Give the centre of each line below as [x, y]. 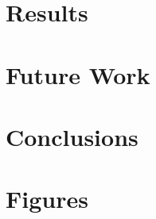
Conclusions [72, 136]
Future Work [78, 74]
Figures [47, 199]
